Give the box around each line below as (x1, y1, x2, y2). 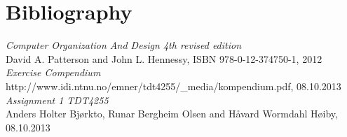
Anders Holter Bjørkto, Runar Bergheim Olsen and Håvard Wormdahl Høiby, (6, 106, 338, 121)
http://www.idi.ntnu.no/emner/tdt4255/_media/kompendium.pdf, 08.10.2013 (6, 78, 341, 93)
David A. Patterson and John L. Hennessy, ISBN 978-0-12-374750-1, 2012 (6, 51, 322, 66)
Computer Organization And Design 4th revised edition (6, 38, 242, 52)
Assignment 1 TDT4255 (6, 92, 109, 107)
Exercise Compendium (6, 65, 101, 80)
